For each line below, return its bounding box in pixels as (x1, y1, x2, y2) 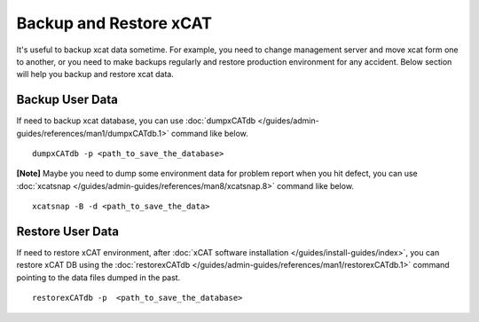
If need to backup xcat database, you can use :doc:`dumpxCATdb (16, 115, 256, 126)
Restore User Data (16, 224, 120, 239)
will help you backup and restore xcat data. (16, 69, 175, 80)
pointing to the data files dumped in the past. (16, 271, 181, 283)
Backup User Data (16, 92, 119, 107)
